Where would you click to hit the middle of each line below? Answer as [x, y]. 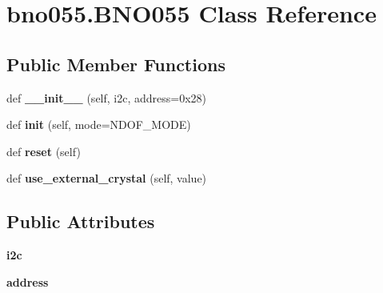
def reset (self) [44, 151]
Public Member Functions [116, 64]
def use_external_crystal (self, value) [107, 178]
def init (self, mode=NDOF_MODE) [99, 124]
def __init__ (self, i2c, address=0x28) [107, 97]
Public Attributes [81, 221]
